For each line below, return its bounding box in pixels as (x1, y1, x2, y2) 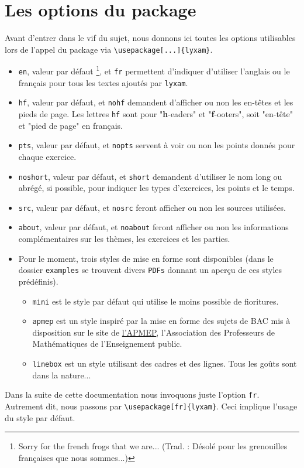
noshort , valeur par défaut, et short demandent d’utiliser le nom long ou (18, 170, 282, 182)
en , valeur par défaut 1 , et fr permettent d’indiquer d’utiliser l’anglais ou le (18, 63, 290, 77)
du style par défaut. (5, 411, 75, 423)
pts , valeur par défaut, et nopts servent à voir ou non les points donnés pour (18, 139, 295, 151)
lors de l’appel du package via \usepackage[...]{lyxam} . (5, 43, 213, 55)
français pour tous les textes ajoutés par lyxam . (18, 76, 188, 88)
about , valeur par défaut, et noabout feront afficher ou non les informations (18, 221, 289, 233)
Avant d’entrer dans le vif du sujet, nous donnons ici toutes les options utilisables (5, 32, 296, 44)
